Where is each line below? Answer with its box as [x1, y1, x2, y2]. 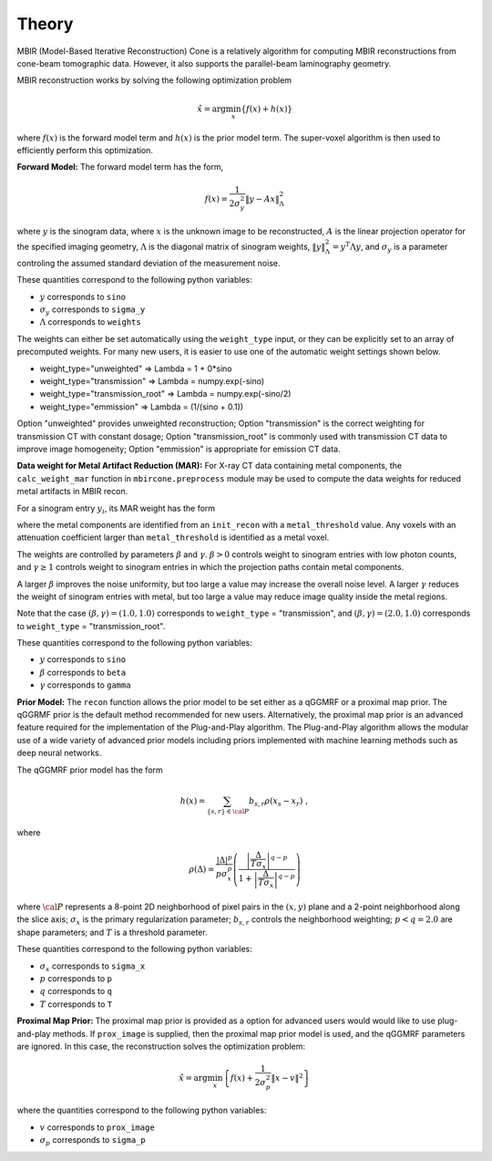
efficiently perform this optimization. [16, 144, 154, 155]
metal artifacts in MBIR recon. [16, 486, 128, 497]
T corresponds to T [39, 999, 113, 1010]
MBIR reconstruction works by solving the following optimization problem [16, 75, 292, 86]
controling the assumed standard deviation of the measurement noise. [16, 257, 281, 268]
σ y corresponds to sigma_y [39, 304, 146, 316]
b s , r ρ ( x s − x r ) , [248, 795, 309, 808]
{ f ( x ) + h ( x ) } [241, 103, 293, 114]
